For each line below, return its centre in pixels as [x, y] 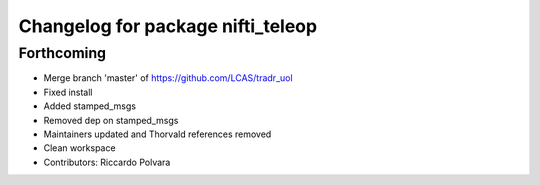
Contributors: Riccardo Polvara [107, 162]
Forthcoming [62, 53]
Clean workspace [79, 148]
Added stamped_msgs [90, 106]
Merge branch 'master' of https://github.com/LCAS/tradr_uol [168, 78]
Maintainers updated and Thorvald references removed [157, 134]
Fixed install [68, 92]
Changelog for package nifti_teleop [168, 26]
